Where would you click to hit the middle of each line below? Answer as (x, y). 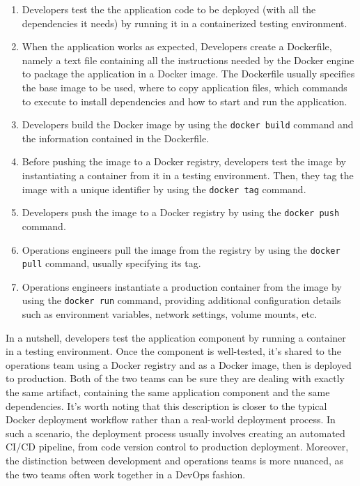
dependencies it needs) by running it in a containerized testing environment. (185, 23)
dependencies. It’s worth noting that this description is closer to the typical (166, 405)
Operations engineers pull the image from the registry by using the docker (181, 249)
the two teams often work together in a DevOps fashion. (126, 474)
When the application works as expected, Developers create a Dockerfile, (177, 46)
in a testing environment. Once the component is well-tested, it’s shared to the (173, 351)
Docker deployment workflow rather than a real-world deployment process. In (171, 419)
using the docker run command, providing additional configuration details (181, 300)
